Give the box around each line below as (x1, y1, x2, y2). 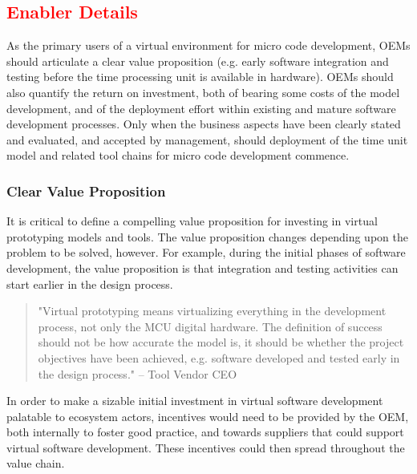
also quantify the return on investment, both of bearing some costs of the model (6, 83, 400, 100)
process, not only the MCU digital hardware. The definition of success (38, 318, 383, 334)
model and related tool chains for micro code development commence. (6, 147, 350, 164)
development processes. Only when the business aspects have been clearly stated (6, 115, 401, 132)
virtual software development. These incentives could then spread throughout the (6, 439, 405, 456)
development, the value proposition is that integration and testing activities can (6, 259, 399, 276)
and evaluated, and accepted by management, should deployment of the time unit (6, 131, 408, 148)
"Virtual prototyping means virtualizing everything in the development (38, 302, 387, 319)
